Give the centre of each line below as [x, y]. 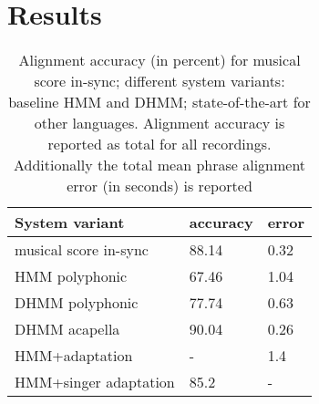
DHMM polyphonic [77, 303]
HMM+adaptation [74, 356]
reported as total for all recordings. [159, 144]
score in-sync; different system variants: [159, 81]
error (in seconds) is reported [159, 186]
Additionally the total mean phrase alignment [159, 165]
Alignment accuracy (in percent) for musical [159, 60]
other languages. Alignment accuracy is [159, 123]
